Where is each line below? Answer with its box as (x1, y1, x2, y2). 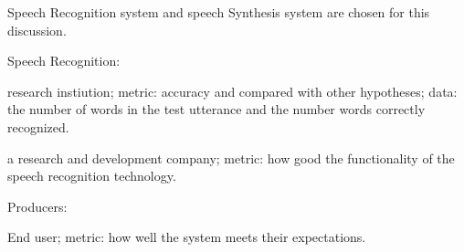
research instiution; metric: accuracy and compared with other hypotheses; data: (7, 81, 458, 100)
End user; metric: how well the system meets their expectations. (7, 227, 366, 247)
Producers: (7, 196, 68, 215)
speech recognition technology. (7, 166, 176, 185)
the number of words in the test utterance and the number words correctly (7, 100, 426, 119)
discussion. (7, 20, 67, 39)
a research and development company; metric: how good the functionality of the (7, 148, 455, 167)
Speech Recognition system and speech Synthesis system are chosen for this (7, 3, 430, 21)
